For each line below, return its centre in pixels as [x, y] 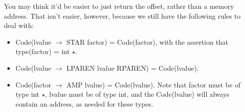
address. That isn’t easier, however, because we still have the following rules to [122, 15]
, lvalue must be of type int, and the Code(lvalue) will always [137, 94]
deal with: [19, 25]
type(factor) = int [42, 51]
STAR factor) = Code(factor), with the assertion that [148, 42]
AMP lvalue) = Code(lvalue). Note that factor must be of [153, 84]
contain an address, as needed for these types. [84, 103]
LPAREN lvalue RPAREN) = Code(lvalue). [133, 68]
